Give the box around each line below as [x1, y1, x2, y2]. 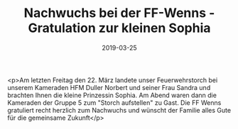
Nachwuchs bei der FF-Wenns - [23, 5, 215, 21]
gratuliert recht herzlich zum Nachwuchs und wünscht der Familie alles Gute [7, 106, 232, 114]
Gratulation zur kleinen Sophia [28, 20, 211, 36]
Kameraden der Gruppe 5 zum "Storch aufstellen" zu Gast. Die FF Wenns [7, 98, 222, 107]
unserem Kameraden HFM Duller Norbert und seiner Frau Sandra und [7, 83, 211, 91]
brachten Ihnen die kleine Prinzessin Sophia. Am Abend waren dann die [7, 91, 217, 99]
